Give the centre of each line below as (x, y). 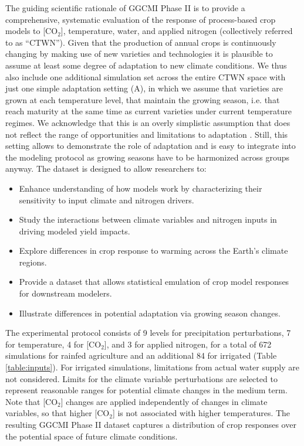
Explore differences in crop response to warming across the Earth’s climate (153, 251)
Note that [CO (32, 401)
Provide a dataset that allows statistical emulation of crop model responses (154, 282)
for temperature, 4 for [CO (53, 344)
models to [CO (32, 31)
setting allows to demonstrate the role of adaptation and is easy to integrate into (151, 146)
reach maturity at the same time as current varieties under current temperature (148, 111)
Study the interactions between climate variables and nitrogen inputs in (148, 219)
